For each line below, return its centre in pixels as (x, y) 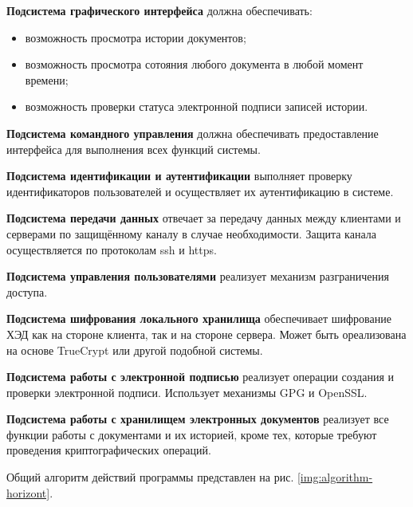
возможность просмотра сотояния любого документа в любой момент (194, 64)
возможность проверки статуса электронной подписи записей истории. (197, 106)
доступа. (27, 291)
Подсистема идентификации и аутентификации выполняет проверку (179, 176)
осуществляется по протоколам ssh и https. (112, 249)
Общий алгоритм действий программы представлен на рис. (150, 477)
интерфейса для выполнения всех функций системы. (134, 149)
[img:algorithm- (335, 477)
